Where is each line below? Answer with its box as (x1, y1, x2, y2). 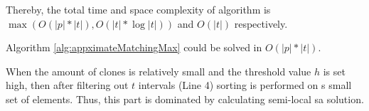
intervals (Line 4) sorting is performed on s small (138, 78, 352, 92)
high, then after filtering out (6, 78, 129, 92)
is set (323, 63, 346, 78)
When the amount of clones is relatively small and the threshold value (6, 63, 311, 78)
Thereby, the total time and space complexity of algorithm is (6, 2, 271, 16)
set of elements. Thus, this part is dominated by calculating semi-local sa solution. (6, 91, 364, 106)
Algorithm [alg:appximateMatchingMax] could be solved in (6, 40, 262, 55)
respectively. (234, 16, 288, 31)
